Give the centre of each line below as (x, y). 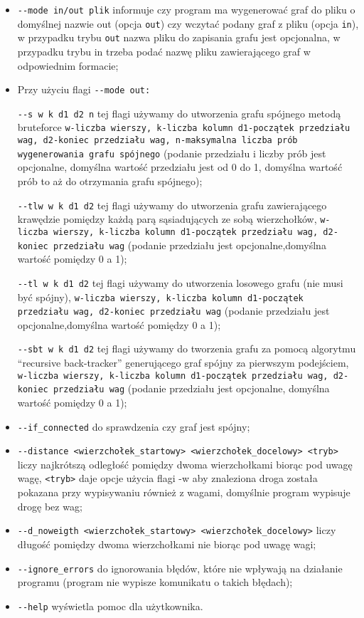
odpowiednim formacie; (68, 65)
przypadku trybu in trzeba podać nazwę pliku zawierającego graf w (164, 51)
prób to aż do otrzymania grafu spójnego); (110, 181)
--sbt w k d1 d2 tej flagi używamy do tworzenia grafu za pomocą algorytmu (187, 349)
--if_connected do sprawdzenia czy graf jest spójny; (134, 426)
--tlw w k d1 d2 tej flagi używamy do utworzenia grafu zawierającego (172, 205)
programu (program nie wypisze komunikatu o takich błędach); (155, 582)
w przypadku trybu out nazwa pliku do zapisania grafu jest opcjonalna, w (179, 37)
